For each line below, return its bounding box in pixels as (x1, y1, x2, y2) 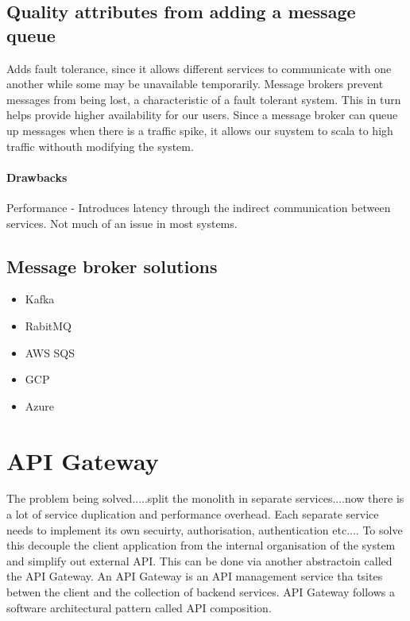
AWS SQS (25, 344, 75, 361)
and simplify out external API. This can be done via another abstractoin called (6, 552, 393, 569)
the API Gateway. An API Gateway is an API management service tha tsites (6, 568, 383, 584)
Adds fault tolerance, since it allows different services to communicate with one (6, 60, 392, 76)
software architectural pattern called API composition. (6, 599, 272, 615)
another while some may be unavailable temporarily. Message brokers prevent (6, 75, 384, 92)
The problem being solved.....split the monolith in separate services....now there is (6, 490, 404, 507)
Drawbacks (6, 168, 68, 185)
